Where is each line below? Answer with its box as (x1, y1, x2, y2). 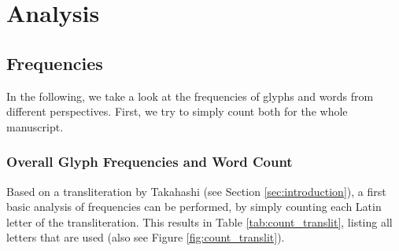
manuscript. (6, 118, 64, 135)
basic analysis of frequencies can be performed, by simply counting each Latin (6, 198, 382, 215)
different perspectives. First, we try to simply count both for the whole (6, 103, 348, 120)
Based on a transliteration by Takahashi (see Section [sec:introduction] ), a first (6, 183, 386, 199)
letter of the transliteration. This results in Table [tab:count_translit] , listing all (6, 213, 393, 230)
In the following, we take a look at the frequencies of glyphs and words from (6, 87, 374, 104)
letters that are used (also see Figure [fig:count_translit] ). (6, 229, 285, 245)
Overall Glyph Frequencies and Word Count (6, 152, 293, 172)
